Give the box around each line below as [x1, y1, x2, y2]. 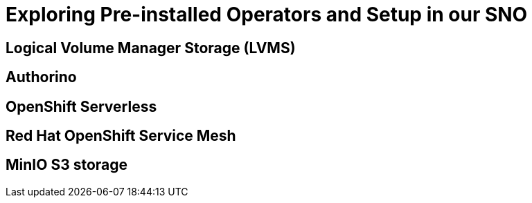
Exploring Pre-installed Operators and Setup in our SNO [6, 3, 528, 26]
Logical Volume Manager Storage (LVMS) [6, 39, 296, 57]
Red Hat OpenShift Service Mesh [6, 127, 236, 145]
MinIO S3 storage [6, 156, 128, 174]
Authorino [6, 68, 77, 86]
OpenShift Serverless [6, 97, 157, 115]
